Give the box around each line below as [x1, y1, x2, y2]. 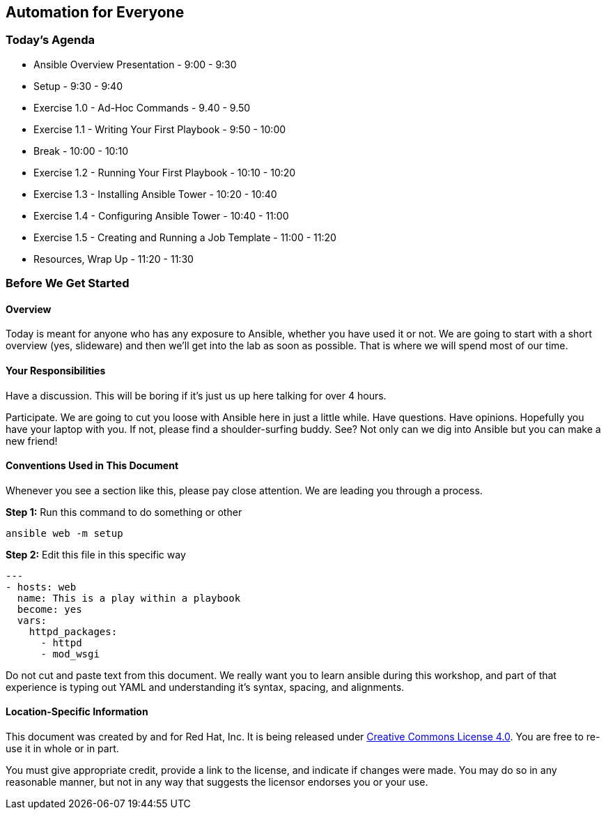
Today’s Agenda [6, 33, 95, 47]
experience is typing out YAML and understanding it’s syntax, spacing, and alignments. [6, 680, 405, 693]
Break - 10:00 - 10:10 [33, 144, 128, 157]
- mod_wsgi [40, 648, 100, 660]
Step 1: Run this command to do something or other [6, 505, 242, 518]
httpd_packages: [29, 625, 118, 637]
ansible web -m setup [6, 527, 123, 539]
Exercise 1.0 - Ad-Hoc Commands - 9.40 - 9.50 [33, 101, 251, 114]
